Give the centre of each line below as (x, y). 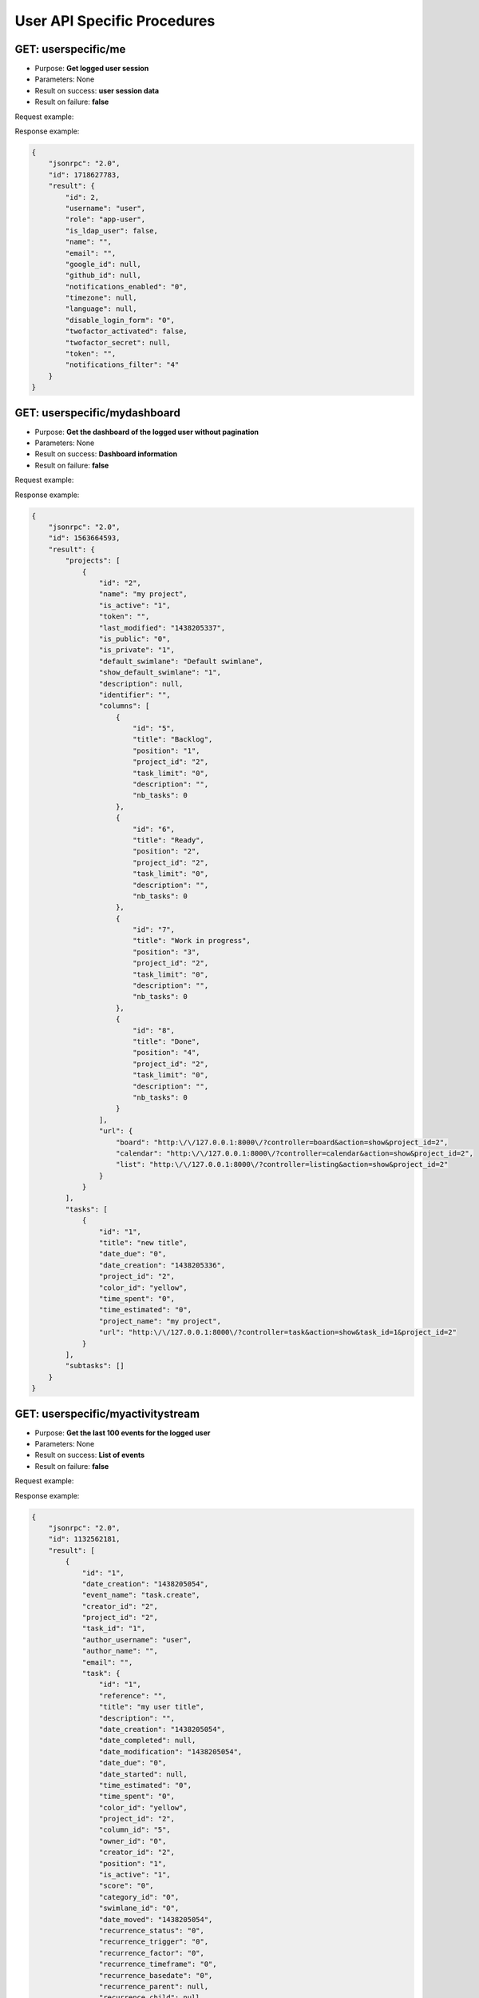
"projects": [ (93, 561)
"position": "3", (166, 952)
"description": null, (141, 684)
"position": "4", (166, 1053)
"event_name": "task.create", (141, 1595)
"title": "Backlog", (172, 740)
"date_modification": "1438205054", (170, 1751)
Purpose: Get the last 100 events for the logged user (123, 1433)
